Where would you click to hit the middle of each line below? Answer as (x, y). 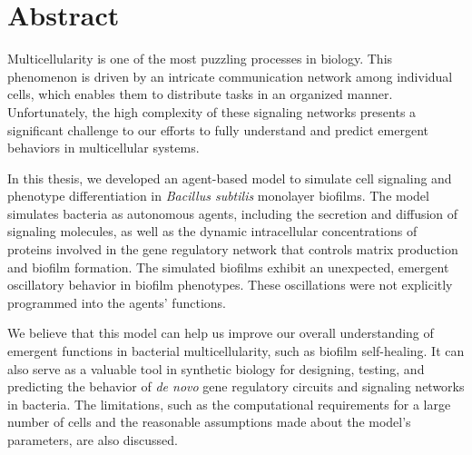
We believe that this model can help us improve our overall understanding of (221, 333)
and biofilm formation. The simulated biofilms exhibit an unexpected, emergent (228, 267)
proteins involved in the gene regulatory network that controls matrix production (233, 249)
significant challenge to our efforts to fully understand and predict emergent (218, 129)
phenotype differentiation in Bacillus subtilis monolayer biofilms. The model (218, 196)
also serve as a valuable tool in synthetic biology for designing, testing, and (216, 368)
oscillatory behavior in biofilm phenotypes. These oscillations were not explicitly (230, 285)
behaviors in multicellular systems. (103, 148)
